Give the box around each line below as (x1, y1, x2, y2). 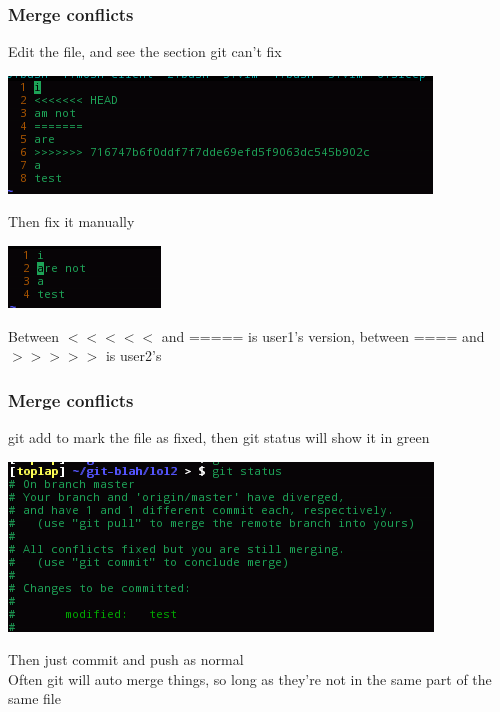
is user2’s (105, 345, 162, 366)
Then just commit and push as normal (8, 649, 244, 670)
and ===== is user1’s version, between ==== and (161, 325, 485, 346)
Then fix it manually (8, 211, 135, 232)
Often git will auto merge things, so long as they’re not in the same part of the (8, 668, 492, 689)
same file (8, 688, 61, 709)
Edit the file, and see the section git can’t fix (8, 41, 282, 62)
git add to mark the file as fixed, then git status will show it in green (8, 427, 430, 447)
